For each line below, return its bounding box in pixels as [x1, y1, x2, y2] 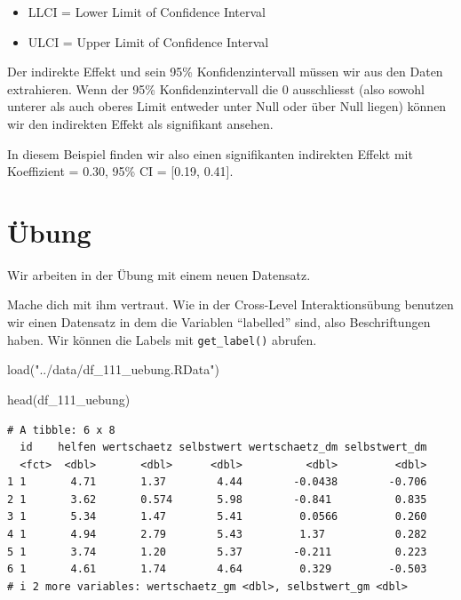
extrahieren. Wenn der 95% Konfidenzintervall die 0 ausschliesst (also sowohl [7, 79, 425, 98]
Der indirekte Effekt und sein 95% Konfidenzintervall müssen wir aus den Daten [7, 62, 443, 81]
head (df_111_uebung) [7, 389, 131, 408]
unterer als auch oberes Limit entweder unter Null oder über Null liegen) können [7, 97, 447, 116]
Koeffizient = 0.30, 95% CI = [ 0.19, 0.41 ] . [7, 162, 234, 180]
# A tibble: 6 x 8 [7, 423, 115, 436]
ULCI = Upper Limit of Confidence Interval [28, 32, 269, 51]
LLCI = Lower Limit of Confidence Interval [28, 3, 266, 20]
